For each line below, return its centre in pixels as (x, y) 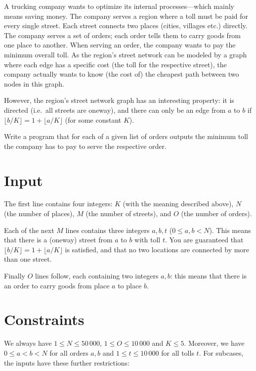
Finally (15, 276)
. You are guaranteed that (204, 240)
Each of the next (29, 230)
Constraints (44, 319)
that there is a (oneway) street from (58, 240)
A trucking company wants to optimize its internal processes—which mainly (119, 6)
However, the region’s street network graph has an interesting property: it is (119, 100)
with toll (148, 240)
